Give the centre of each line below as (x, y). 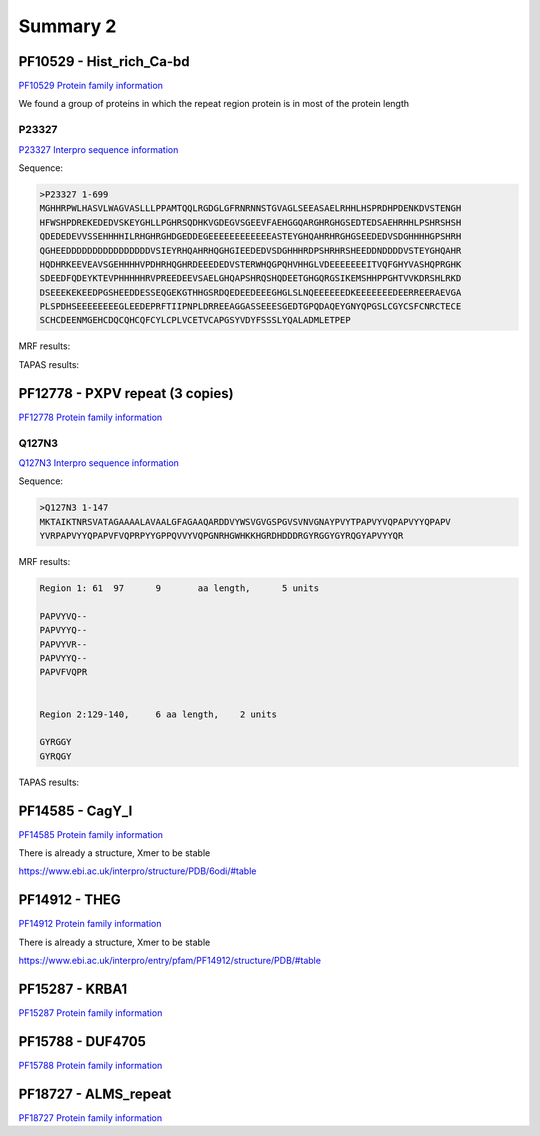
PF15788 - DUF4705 (82, 1041)
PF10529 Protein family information (91, 86)
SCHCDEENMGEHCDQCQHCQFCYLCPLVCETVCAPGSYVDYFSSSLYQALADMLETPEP (195, 320)
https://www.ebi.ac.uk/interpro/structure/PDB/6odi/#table (137, 871)
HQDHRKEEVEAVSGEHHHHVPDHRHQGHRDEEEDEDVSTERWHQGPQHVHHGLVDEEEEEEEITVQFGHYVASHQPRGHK (250, 264)
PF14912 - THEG (70, 900)
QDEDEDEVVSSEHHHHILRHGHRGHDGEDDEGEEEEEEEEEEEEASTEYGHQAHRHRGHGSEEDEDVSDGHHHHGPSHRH (250, 236)
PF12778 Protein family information (90, 417)
